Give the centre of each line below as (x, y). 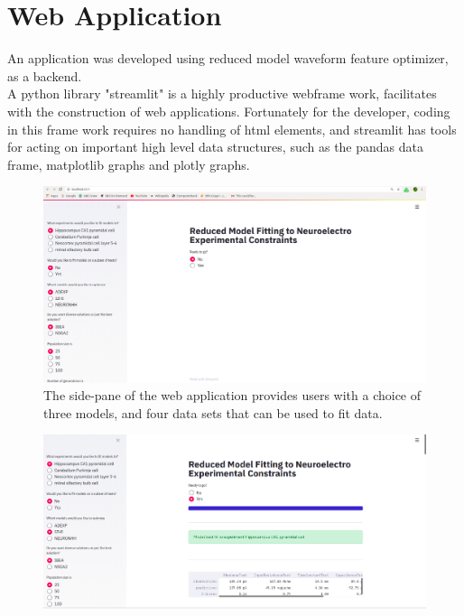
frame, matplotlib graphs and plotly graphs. (129, 164)
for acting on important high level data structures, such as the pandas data (216, 147)
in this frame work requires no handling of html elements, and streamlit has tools (232, 129)
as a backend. (45, 75)
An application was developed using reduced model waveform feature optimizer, (228, 58)
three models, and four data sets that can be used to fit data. (213, 412)
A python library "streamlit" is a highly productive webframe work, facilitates (222, 93)
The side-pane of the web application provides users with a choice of (232, 395)
